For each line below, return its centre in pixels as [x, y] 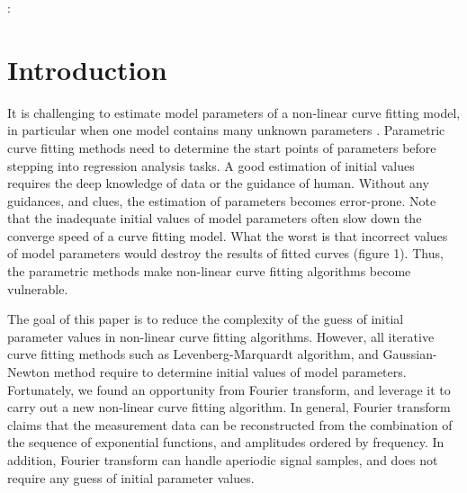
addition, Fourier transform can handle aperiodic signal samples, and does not [223, 460]
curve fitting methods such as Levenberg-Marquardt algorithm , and [193, 354]
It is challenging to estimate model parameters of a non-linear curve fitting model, [234, 112]
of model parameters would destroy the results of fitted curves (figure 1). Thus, [225, 253]
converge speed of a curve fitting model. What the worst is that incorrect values [228, 235]
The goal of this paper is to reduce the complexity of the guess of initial [206, 319]
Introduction [87, 69]
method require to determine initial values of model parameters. [230, 372]
